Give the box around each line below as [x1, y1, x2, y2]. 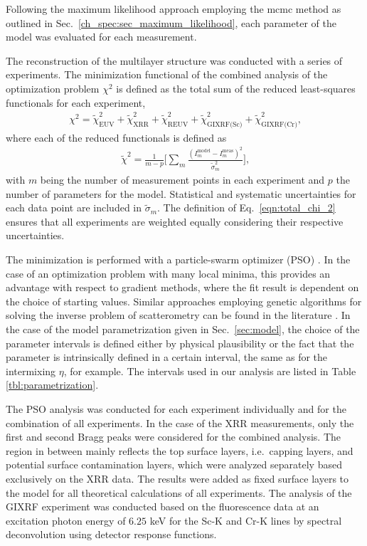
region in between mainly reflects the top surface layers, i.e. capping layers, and [6, 443, 353, 458]
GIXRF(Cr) [261, 120, 297, 128]
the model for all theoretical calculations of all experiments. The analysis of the [6, 485, 352, 500]
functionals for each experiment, [6, 95, 146, 110]
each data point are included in [6, 200, 142, 215]
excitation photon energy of [6, 513, 126, 527]
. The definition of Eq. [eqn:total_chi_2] [157, 200, 336, 215]
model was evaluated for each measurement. [6, 29, 197, 44]
